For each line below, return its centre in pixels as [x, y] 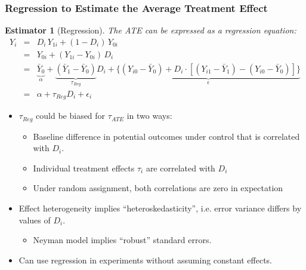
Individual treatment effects [84, 168]
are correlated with [180, 168]
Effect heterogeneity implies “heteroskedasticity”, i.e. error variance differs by [160, 208]
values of [35, 220]
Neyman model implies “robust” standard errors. [122, 240]
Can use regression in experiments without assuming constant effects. [145, 260]
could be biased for [71, 116]
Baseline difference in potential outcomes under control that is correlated [166, 136]
